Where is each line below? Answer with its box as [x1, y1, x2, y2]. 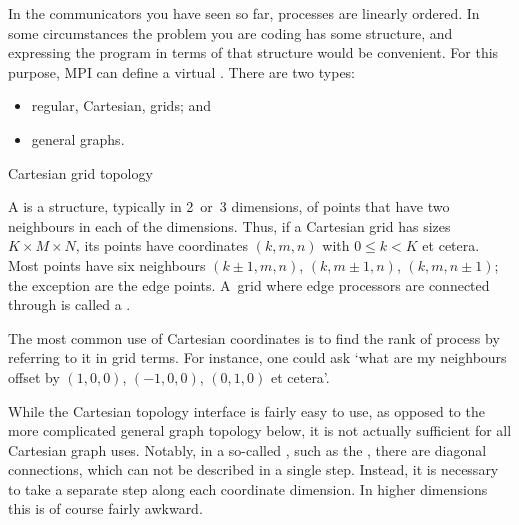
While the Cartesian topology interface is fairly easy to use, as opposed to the [8, 400, 485, 421]
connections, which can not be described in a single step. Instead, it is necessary [8, 459, 499, 480]
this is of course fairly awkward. [8, 498, 203, 519]
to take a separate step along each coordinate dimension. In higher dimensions [8, 478, 488, 499]
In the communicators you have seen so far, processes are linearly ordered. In [8, 3, 480, 23]
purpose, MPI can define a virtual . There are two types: [8, 61, 356, 82]
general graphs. [31, 128, 125, 149]
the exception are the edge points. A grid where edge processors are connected [8, 274, 490, 295]
